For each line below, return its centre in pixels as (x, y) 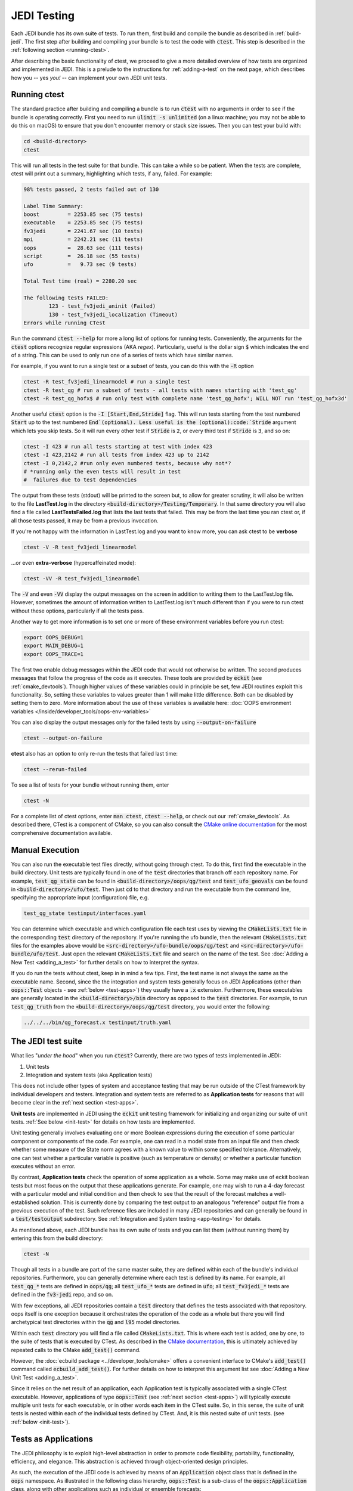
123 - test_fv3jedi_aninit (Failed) (102, 306)
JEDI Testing (43, 16)
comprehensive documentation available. (62, 833)
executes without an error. (43, 1166)
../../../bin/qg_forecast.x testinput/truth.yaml (97, 1022)
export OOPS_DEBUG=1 (53, 638)
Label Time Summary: (53, 206)
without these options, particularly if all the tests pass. (78, 611)
